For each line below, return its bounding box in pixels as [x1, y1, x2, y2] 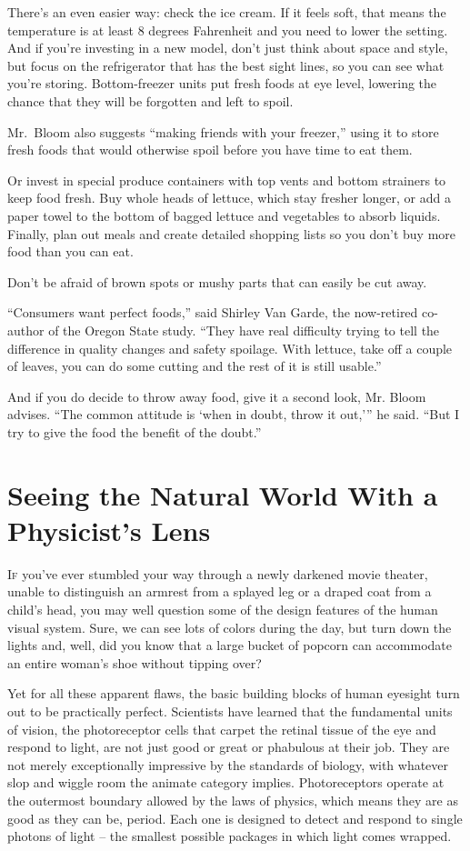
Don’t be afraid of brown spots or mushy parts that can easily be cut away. [7, 272, 427, 291]
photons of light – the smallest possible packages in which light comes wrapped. [7, 826, 452, 846]
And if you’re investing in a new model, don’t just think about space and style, [7, 38, 448, 57]
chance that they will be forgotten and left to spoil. [7, 91, 294, 110]
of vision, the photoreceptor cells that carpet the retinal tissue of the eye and [7, 719, 436, 738]
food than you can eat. [7, 242, 134, 261]
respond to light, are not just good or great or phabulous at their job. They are [7, 737, 450, 756]
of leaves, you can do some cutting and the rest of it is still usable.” [7, 356, 382, 375]
